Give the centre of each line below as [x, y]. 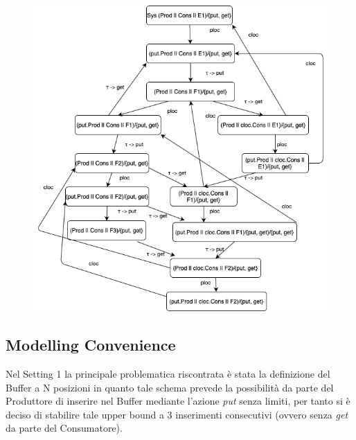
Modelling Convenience [91, 345]
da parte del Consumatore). [64, 428]
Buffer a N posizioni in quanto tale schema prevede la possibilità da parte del [170, 387]
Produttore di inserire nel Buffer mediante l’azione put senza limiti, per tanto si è [178, 401]
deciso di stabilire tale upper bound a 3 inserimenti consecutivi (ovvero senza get [177, 414]
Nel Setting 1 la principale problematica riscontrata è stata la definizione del [168, 373]
